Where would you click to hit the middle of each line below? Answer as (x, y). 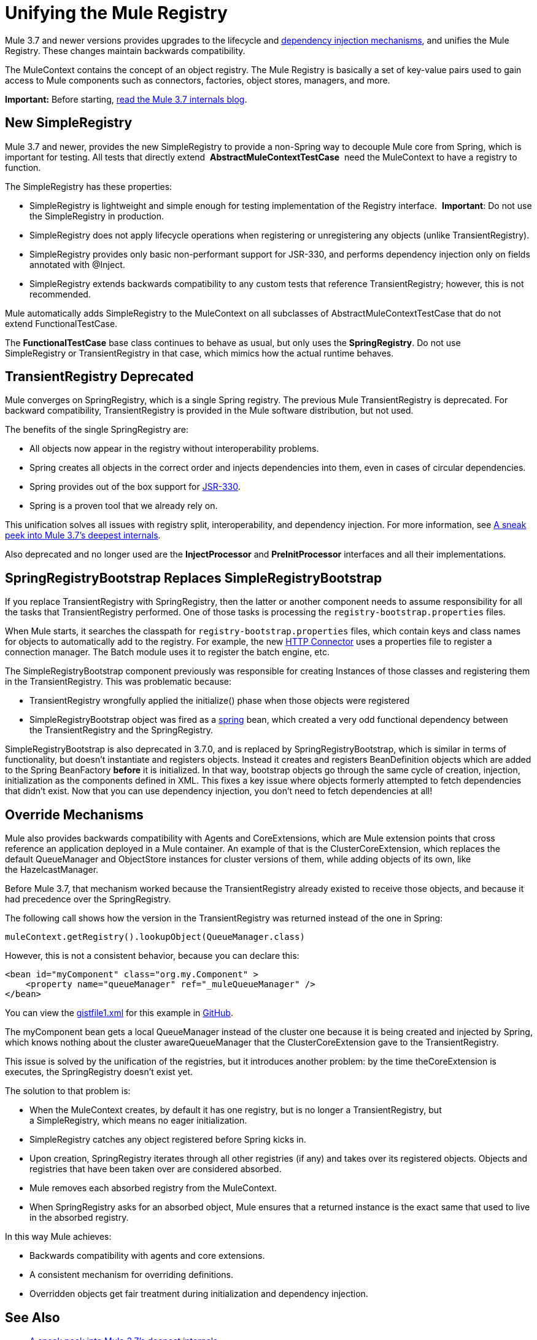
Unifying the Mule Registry (116, 13)
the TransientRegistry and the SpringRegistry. (122, 730)
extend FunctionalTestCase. (61, 323)
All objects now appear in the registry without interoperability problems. (174, 449)
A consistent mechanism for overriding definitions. (131, 1275)
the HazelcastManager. (52, 870)
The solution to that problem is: (68, 1091)
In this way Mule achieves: (58, 1237)
